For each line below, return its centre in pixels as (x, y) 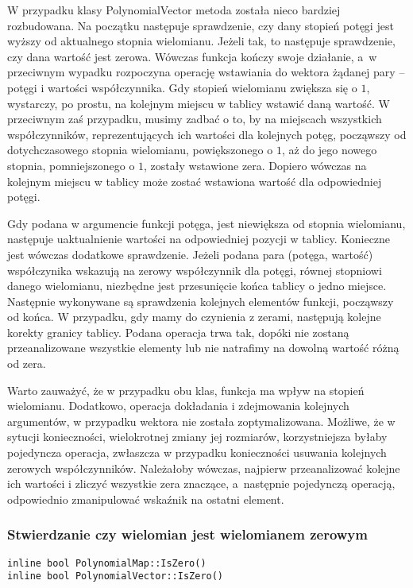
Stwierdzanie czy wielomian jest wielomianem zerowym (187, 534)
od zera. (27, 364)
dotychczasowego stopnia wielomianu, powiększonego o (140, 150)
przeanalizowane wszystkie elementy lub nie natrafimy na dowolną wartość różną (203, 348)
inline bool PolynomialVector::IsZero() (116, 576)
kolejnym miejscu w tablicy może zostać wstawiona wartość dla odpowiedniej (195, 181)
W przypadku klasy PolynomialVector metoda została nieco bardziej (174, 10)
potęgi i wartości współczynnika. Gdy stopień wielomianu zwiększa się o (182, 87)
